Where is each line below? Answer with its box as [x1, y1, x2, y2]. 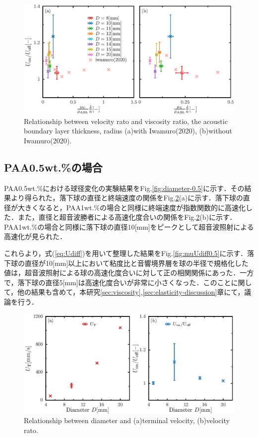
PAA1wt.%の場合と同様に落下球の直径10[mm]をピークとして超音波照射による [4, 221, 254, 232]
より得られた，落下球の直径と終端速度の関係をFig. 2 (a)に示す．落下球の [10, 192, 243, 203]
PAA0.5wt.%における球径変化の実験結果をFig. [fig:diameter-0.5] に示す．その [4, 183, 245, 193]
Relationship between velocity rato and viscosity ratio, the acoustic [24, 116, 228, 126]
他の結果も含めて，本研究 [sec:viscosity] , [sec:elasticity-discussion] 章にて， [17, 287, 245, 297]
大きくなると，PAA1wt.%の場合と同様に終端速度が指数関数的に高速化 [17, 202, 246, 212]
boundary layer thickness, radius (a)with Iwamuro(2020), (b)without [24, 125, 232, 136]
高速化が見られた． [4, 231, 66, 242]
